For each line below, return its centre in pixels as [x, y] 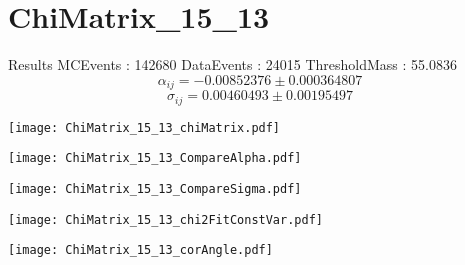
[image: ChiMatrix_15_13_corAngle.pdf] [140, 250]
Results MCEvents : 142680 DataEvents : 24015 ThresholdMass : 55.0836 [232, 64]
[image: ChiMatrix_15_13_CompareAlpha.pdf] [155, 158]
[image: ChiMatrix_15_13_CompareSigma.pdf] [155, 188]
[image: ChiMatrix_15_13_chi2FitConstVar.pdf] [165, 219]
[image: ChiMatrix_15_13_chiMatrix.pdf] [144, 127]
